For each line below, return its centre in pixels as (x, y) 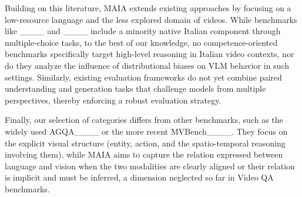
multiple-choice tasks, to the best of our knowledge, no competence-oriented (141, 42)
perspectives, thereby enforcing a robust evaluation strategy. (113, 100)
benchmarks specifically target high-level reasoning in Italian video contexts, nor (150, 54)
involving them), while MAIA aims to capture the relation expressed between (144, 154)
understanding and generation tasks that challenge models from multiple (135, 89)
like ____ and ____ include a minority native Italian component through (143, 31)
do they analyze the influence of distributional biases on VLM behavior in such (147, 65)
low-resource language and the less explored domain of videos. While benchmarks (151, 19)
